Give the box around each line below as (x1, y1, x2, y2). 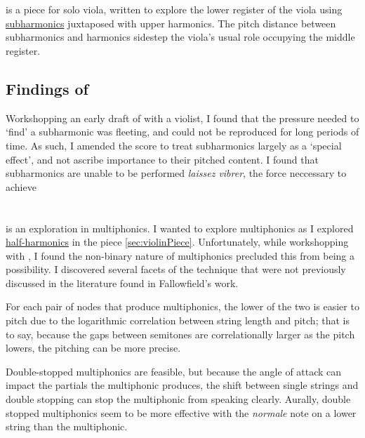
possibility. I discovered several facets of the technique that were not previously (6, 262, 346, 277)
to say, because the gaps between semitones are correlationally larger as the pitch (6, 326, 355, 341)
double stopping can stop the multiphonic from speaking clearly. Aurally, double (6, 392, 351, 406)
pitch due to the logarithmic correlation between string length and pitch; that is (6, 313, 350, 328)
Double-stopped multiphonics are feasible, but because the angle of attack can (6, 364, 342, 378)
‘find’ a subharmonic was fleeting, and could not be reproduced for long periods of (6, 124, 359, 139)
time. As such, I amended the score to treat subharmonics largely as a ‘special (6, 138, 342, 152)
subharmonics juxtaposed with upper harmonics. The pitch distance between (6, 15, 336, 30)
